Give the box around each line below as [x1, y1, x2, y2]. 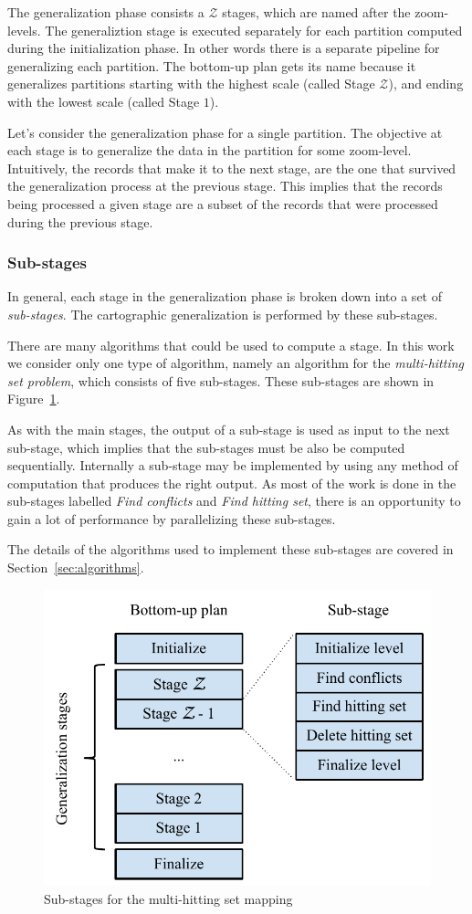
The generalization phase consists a [7, 3, 205, 21]
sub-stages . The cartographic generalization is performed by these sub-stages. [7, 304, 438, 323]
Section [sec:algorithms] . [7, 558, 144, 577]
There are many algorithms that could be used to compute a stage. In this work [7, 335, 455, 354]
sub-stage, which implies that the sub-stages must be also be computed [7, 437, 405, 457]
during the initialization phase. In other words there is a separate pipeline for [7, 38, 440, 58]
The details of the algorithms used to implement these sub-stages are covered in [7, 540, 454, 559]
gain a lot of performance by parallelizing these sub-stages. [7, 509, 336, 528]
